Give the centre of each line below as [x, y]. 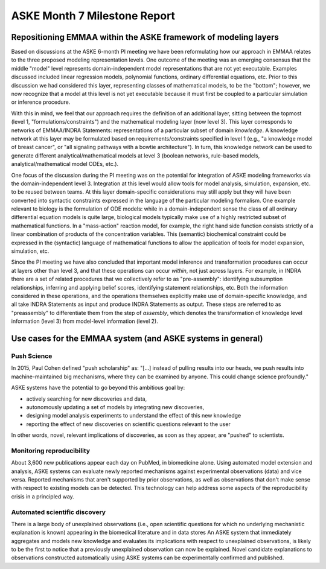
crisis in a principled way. [43, 496]
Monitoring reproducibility [51, 451]
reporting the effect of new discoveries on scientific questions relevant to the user [128, 424]
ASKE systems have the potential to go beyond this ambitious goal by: [98, 388]
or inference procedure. [41, 102]
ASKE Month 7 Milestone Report [93, 16]
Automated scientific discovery [58, 512]
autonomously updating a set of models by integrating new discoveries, [115, 407]
